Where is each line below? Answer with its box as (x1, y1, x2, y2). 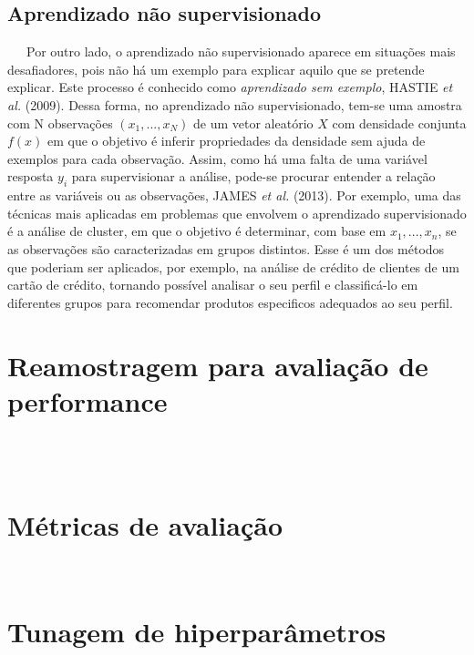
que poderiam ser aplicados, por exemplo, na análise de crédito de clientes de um (7, 257, 459, 276)
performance (7, 382, 168, 419)
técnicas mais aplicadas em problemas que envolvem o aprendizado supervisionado (7, 203, 467, 222)
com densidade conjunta (332, 113, 467, 132)
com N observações (7, 113, 113, 132)
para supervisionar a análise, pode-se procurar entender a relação (71, 167, 436, 186)
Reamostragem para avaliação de (7, 346, 428, 384)
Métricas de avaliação (7, 507, 283, 543)
